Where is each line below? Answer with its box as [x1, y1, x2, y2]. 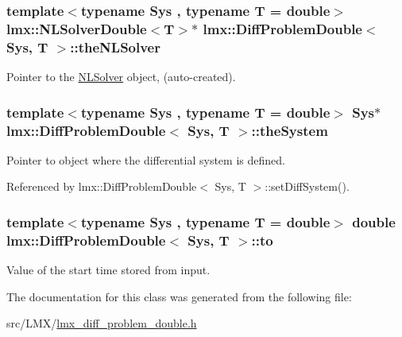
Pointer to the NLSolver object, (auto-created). [6, 68, 236, 85]
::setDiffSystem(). [265, 178, 350, 195]
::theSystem [251, 120, 328, 140]
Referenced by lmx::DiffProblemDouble [6, 178, 197, 195]
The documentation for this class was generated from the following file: [6, 288, 352, 304]
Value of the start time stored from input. [6, 261, 211, 278]
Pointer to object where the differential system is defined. [6, 151, 285, 168]
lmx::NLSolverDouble [6, 18, 147, 38]
